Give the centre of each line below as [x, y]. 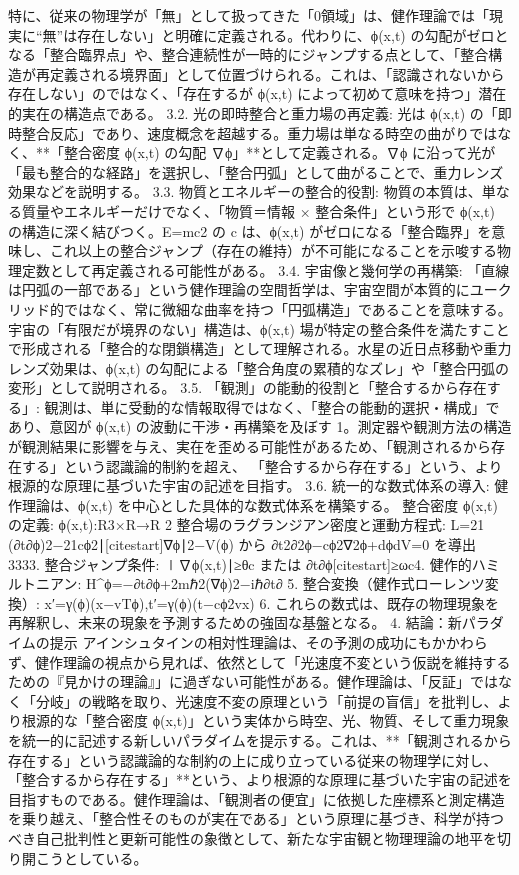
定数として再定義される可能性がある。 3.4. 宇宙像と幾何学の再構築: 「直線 [265, 269]
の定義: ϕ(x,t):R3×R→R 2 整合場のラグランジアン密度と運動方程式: [227, 524]
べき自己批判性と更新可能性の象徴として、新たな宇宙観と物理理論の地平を [252, 837]
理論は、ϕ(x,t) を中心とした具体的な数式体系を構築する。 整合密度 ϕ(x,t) [259, 504]
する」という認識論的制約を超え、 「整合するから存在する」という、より [262, 465]
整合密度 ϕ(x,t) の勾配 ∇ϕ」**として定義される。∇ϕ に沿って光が [279, 152]
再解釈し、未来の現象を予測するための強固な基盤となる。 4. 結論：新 [235, 622]
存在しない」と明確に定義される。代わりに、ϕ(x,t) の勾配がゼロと [293, 34]
